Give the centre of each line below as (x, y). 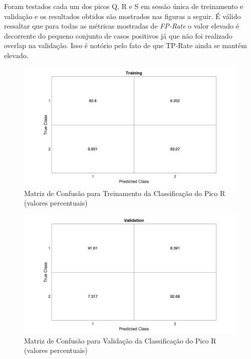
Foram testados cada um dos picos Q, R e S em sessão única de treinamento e (124, 6)
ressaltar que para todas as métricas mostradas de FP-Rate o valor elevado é (121, 26)
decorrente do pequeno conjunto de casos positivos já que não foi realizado (118, 35)
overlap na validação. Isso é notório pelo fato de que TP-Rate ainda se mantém (125, 45)
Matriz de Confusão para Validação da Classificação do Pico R (120, 340)
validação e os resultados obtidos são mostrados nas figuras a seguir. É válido (122, 16)
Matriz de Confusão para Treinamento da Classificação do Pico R (125, 193)
